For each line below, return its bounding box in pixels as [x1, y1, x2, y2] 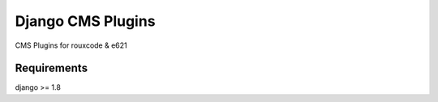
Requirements [15, 62, 88, 75]
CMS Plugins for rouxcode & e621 [15, 40, 127, 50]
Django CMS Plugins [15, 12, 156, 30]
